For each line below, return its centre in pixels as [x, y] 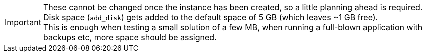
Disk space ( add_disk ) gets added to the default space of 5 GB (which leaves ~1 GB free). [211, 17]
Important [23, 22]
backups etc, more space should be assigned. [130, 37]
